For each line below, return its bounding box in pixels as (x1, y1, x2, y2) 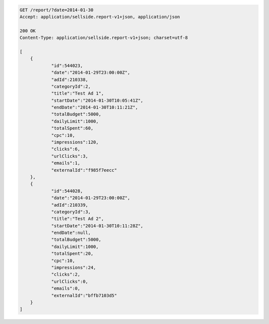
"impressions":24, (51, 265, 97, 271)
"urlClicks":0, (51, 279, 88, 284)
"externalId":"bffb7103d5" (51, 293, 117, 298)
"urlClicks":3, (51, 153, 88, 159)
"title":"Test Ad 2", (51, 216, 104, 221)
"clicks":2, (51, 272, 81, 277)
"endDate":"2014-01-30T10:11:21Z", (51, 105, 138, 110)
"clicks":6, (51, 146, 81, 152)
